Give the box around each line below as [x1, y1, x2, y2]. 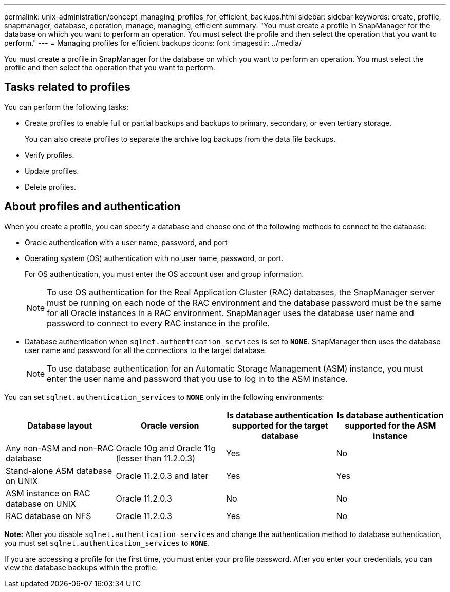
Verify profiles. [25, 150, 74, 159]
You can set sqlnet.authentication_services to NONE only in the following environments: [4, 392, 324, 401]
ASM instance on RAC [6, 488, 90, 498]
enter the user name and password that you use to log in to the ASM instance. [47, 373, 348, 384]
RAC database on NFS [6, 510, 91, 521]
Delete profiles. [25, 182, 76, 191]
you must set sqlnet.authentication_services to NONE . [4, 538, 210, 547]
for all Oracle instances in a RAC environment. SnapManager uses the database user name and [47, 307, 414, 318]
